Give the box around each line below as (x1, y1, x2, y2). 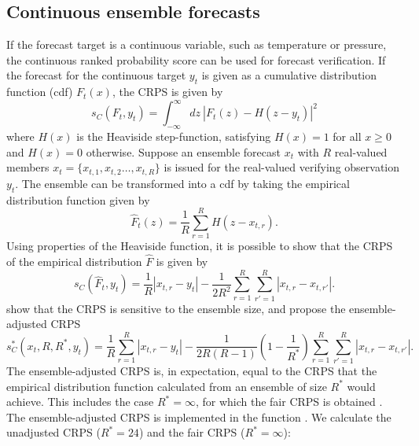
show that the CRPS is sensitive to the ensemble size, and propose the (6, 300, 346, 316)
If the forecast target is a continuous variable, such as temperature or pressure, (6, 36, 387, 53)
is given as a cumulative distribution (201, 67, 377, 83)
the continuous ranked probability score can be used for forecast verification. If (6, 51, 386, 68)
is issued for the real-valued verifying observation (164, 159, 400, 175)
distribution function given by (6, 191, 150, 208)
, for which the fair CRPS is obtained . (195, 393, 383, 410)
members (6, 159, 50, 175)
